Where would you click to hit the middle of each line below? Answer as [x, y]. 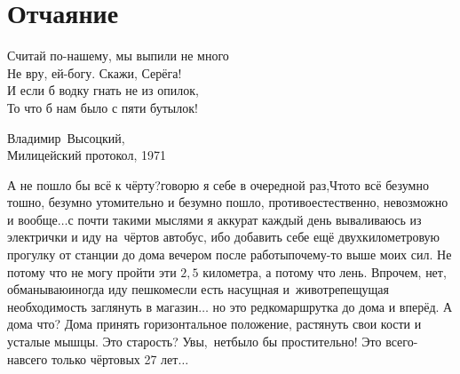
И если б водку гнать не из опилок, [103, 90]
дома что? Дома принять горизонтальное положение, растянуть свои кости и [214, 324]
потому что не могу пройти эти [92, 271]
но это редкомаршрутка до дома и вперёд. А [333, 306]
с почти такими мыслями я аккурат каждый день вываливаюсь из [245, 219]
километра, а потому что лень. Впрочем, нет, [325, 271]
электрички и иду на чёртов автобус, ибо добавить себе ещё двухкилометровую [224, 237]
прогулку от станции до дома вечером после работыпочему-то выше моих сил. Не [230, 255]
